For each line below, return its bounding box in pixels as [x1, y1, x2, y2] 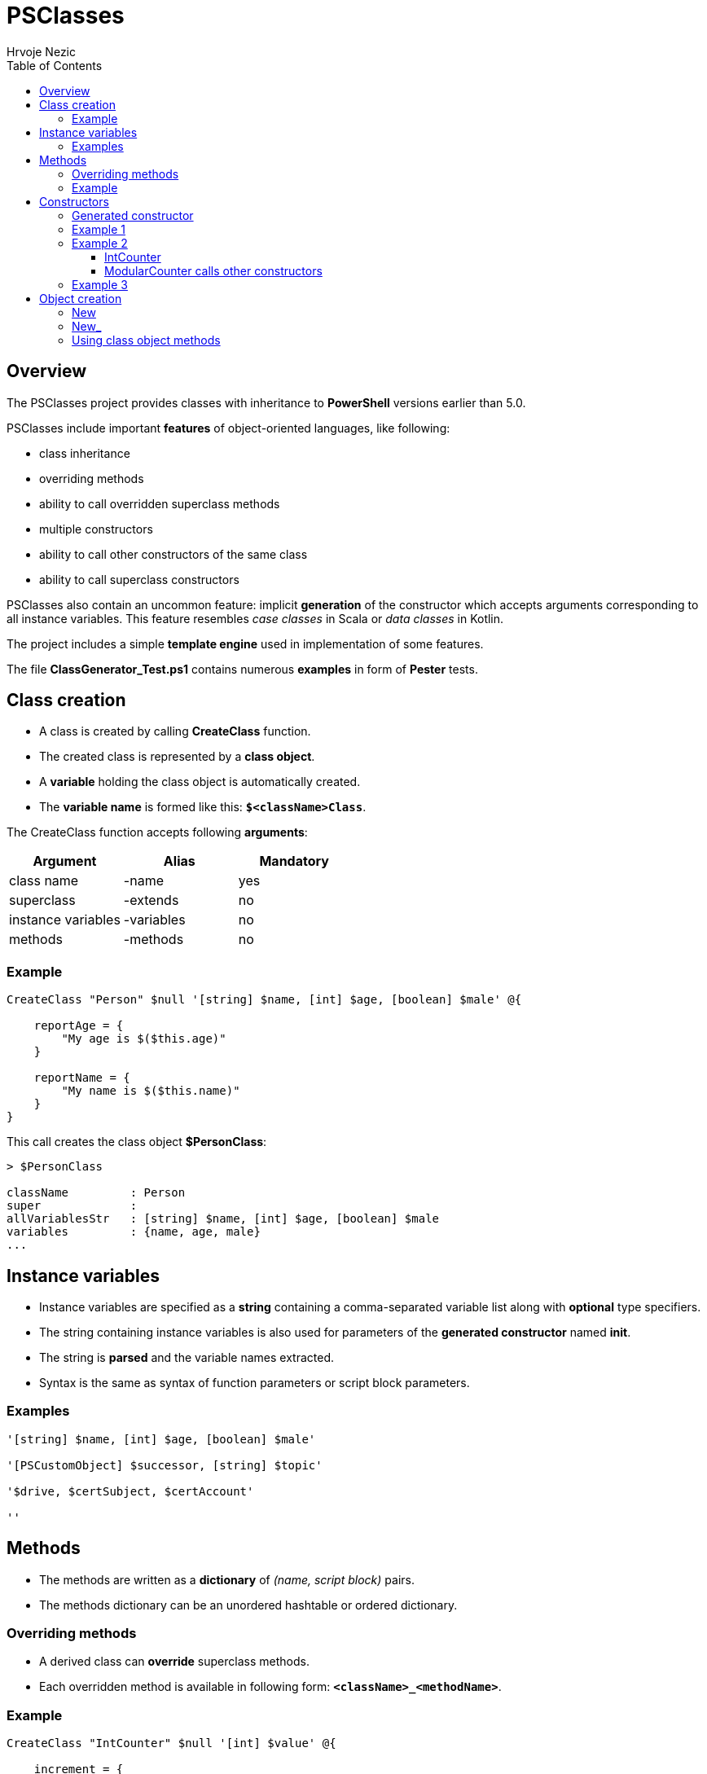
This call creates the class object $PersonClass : [7, 1135, 267, 1149]
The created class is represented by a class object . [39, 749, 315, 764]
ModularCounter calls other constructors [104, 263, 323, 278]
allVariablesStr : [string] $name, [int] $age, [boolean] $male [7, 1212, 440, 1226]
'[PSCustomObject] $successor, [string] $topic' [7, 1458, 323, 1472]
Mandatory [259, 853, 329, 870]
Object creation [39, 291, 122, 305]
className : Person [7, 1186, 186, 1200]
